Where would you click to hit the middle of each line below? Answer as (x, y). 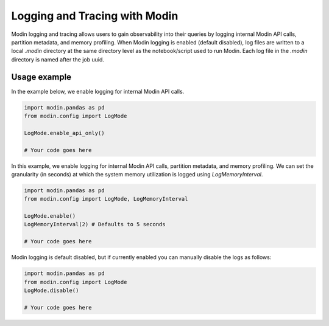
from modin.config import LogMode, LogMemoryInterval (106, 199)
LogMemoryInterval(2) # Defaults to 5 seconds (95, 224)
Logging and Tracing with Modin (95, 16)
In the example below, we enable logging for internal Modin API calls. (98, 91)
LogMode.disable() (51, 291)
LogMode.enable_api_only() (64, 133)
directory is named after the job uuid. (58, 59)
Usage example (41, 77)
